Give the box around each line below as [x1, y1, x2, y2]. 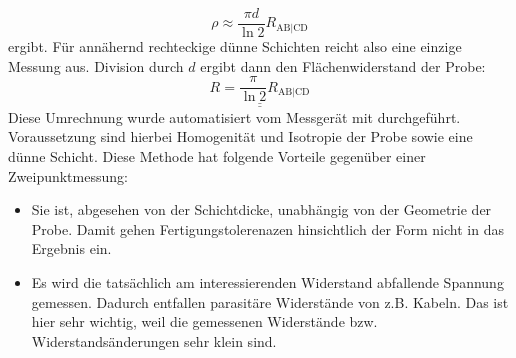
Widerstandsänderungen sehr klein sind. [31, 330, 277, 351]
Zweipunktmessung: [8, 165, 128, 186]
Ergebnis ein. [31, 238, 112, 259]
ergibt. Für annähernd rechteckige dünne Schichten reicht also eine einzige [8, 36, 462, 57]
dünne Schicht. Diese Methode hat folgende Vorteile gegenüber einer [8, 145, 426, 166]
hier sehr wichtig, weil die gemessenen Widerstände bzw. [31, 311, 378, 332]
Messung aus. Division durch [8, 55, 184, 76]
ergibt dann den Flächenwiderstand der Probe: [200, 55, 486, 76]
